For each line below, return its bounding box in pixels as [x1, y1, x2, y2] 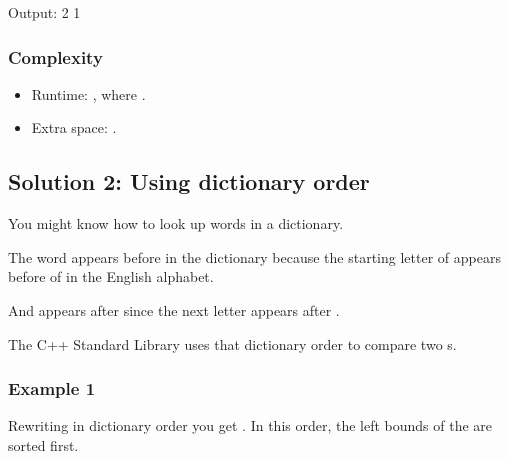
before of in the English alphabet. [8, 266, 214, 287]
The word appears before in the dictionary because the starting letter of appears [8, 246, 501, 267]
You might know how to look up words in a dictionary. [8, 213, 344, 234]
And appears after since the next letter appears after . [8, 299, 340, 320]
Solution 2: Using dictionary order [8, 166, 370, 197]
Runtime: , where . [31, 83, 146, 104]
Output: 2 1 [8, 2, 81, 22]
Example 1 [8, 376, 96, 401]
